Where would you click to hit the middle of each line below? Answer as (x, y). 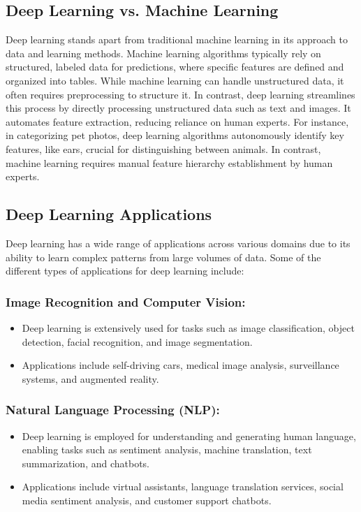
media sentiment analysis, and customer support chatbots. (147, 500)
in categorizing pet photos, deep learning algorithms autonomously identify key (175, 135)
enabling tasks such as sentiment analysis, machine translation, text (167, 449)
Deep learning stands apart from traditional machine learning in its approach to (177, 39)
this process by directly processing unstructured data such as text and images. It (178, 108)
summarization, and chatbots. (86, 463)
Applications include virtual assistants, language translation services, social (183, 487)
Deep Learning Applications (109, 214)
